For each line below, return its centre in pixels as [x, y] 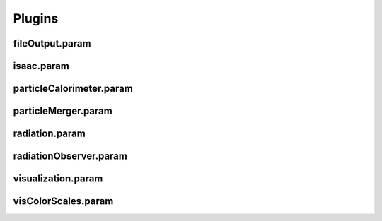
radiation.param [50, 134]
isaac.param [41, 66]
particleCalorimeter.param [73, 89]
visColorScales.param [63, 201]
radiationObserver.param [70, 156]
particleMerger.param [63, 111]
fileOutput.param [52, 43]
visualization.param [58, 179]
